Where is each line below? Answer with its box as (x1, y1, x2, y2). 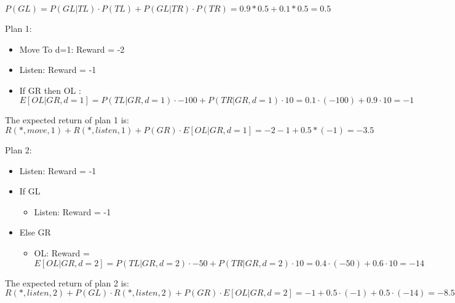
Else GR (19, 226, 51, 239)
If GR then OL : (19, 83, 81, 96)
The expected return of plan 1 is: (5, 113, 129, 126)
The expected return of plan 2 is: (5, 276, 129, 289)
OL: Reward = (34, 246, 90, 259)
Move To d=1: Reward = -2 (19, 42, 125, 55)
